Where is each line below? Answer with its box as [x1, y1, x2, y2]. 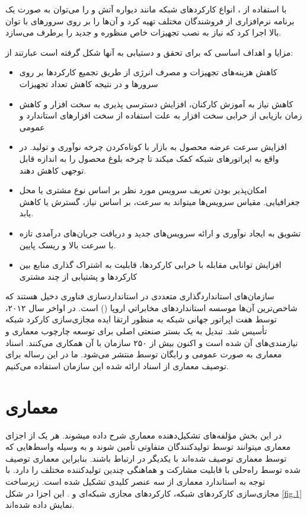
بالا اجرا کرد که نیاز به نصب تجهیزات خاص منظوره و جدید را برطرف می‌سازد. [5, 26, 282, 39]
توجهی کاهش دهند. [19, 164, 87, 176]
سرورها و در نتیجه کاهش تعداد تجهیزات [19, 77, 158, 89]
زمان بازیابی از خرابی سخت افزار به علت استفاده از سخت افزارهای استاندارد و [19, 109, 302, 121]
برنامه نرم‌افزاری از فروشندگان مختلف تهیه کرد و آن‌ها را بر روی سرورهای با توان [5, 14, 295, 27]
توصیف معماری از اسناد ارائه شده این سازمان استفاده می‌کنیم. [5, 359, 229, 372]
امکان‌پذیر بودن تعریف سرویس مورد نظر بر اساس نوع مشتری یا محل [19, 184, 267, 196]
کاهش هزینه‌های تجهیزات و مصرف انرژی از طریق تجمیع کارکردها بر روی [19, 66, 277, 78]
